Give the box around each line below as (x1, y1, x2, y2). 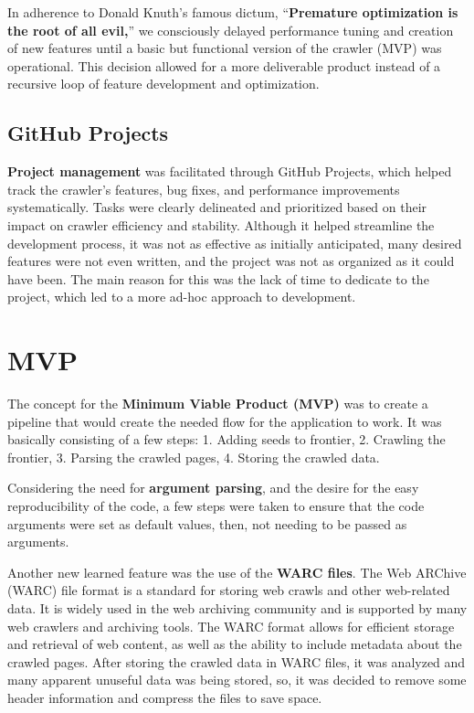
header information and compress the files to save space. (7, 687, 322, 707)
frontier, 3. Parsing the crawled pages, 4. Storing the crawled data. (7, 447, 380, 466)
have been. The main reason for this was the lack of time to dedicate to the (7, 269, 429, 288)
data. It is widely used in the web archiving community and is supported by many (7, 598, 468, 617)
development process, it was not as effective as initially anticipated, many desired (7, 233, 462, 252)
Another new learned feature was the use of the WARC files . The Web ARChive (7, 562, 467, 581)
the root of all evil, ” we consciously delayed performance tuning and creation (7, 20, 454, 39)
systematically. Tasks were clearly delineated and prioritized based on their (7, 197, 427, 217)
